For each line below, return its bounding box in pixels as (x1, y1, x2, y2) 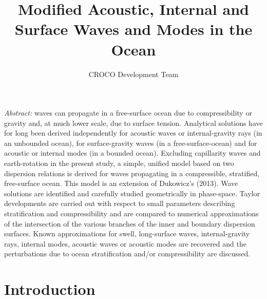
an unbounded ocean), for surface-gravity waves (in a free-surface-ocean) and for (4, 137, 257, 148)
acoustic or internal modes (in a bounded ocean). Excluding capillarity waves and (4, 147, 261, 158)
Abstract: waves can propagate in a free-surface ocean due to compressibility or (4, 107, 252, 118)
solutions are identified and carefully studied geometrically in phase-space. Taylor (4, 188, 260, 198)
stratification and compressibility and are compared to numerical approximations (4, 208, 259, 219)
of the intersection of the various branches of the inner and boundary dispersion (4, 218, 255, 229)
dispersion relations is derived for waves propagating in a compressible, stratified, (4, 167, 260, 178)
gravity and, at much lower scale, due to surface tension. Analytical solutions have (4, 117, 263, 128)
